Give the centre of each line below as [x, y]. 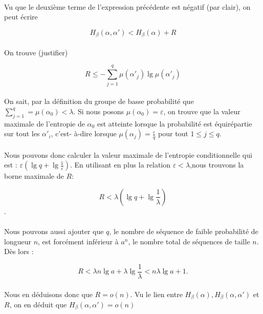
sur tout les [22, 133]
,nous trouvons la [217, 165]
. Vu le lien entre [156, 294]
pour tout [173, 133]
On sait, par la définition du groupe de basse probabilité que [99, 101]
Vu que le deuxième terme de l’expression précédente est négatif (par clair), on [127, 6]
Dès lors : [19, 251]
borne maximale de [34, 176]
